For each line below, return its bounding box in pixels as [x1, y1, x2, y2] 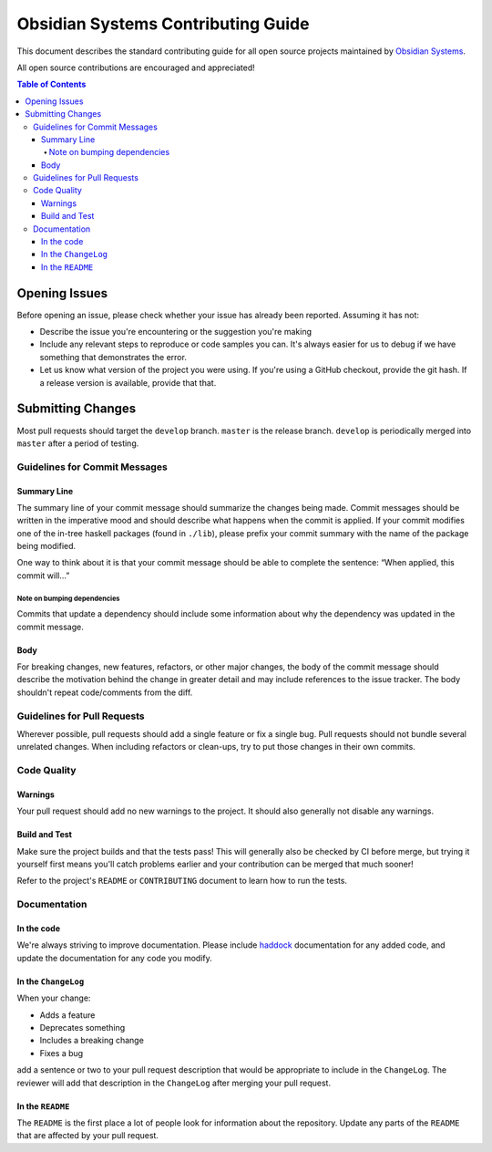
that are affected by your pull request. [16, 1130, 159, 1141]
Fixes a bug [39, 1047, 84, 1058]
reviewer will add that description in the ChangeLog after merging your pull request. [16, 1077, 332, 1088]
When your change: [16, 992, 91, 1003]
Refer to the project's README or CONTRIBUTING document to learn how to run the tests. [16, 876, 348, 887]
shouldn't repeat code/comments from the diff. [16, 687, 193, 698]
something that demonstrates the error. [39, 351, 187, 362]
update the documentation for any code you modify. [16, 952, 213, 963]
